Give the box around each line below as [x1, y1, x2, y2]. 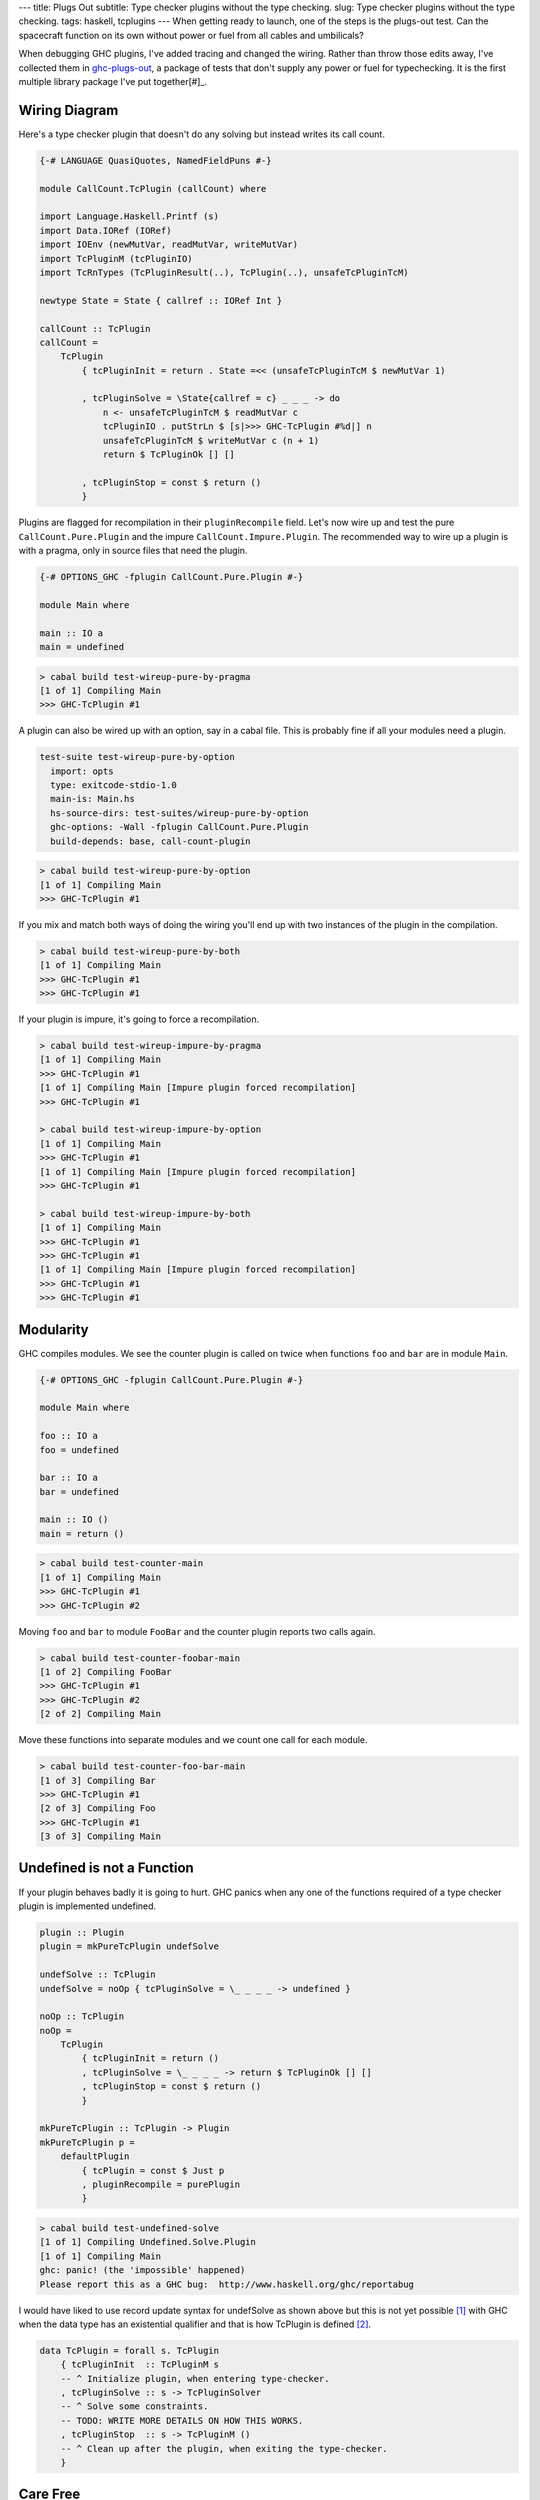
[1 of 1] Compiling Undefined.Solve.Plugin [39, 2236, 257, 2248]
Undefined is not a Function [18, 1860, 194, 1877]
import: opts [50, 765, 114, 777]
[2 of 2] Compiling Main [39, 1708, 162, 1720]
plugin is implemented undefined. [18, 1900, 157, 1912]
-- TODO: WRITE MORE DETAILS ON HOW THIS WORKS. [60, 2415, 304, 2426]
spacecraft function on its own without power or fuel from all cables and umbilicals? [18, 29, 364, 41]
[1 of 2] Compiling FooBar [39, 1666, 172, 1677]
